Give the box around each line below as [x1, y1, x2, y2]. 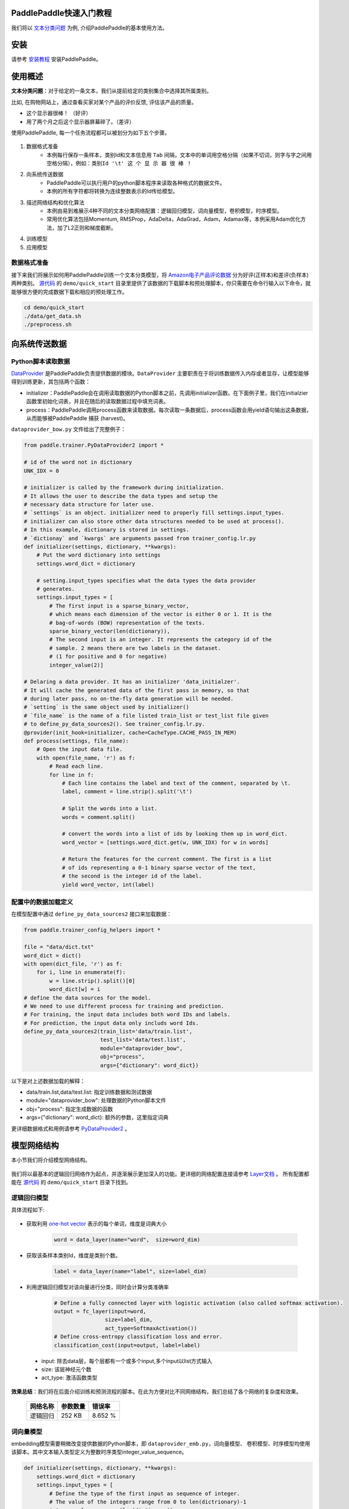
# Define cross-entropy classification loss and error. [54, 1333, 223, 1340]
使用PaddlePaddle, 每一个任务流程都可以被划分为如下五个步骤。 [11, 129, 170, 136]
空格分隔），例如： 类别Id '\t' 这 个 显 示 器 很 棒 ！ [46, 160, 192, 167]
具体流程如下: [11, 1206, 45, 1213]
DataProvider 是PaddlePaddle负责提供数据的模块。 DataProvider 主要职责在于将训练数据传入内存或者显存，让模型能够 [11, 370, 309, 377]
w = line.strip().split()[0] [49, 977, 136, 984]
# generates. [36, 585, 75, 592]
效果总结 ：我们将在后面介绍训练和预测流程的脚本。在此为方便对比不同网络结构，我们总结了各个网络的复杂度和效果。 [11, 1388, 301, 1395]
